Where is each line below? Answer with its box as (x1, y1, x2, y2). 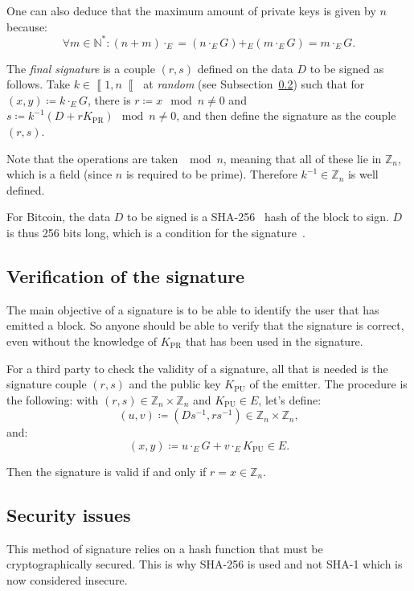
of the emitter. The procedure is (249, 376, 408, 392)
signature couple (6, 376, 87, 392)
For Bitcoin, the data (6, 208, 111, 225)
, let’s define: (258, 391, 322, 408)
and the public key (129, 376, 221, 392)
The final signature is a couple (6, 60, 155, 76)
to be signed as (309, 60, 384, 76)
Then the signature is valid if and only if (6, 462, 207, 479)
